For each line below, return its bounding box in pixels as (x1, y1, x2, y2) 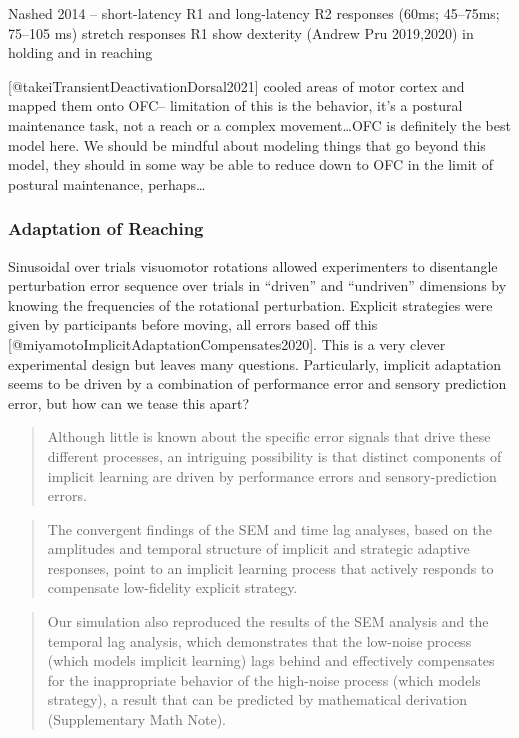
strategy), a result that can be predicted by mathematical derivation (47, 689, 467, 710)
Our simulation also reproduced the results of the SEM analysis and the (47, 611, 489, 632)
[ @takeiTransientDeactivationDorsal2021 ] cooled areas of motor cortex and (8, 75, 465, 96)
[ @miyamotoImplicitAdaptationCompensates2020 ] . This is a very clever (8, 333, 446, 354)
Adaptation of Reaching (8, 216, 204, 241)
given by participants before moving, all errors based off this (8, 314, 378, 335)
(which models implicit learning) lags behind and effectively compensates (47, 650, 495, 671)
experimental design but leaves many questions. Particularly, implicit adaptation (8, 353, 501, 374)
